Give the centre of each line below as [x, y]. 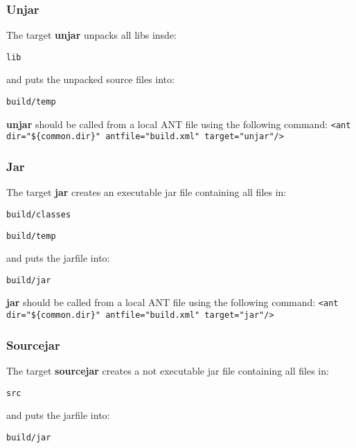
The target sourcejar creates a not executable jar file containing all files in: [168, 370]
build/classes [39, 214]
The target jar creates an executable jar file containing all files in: [146, 192]
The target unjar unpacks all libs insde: [91, 35]
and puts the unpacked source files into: [90, 79]
